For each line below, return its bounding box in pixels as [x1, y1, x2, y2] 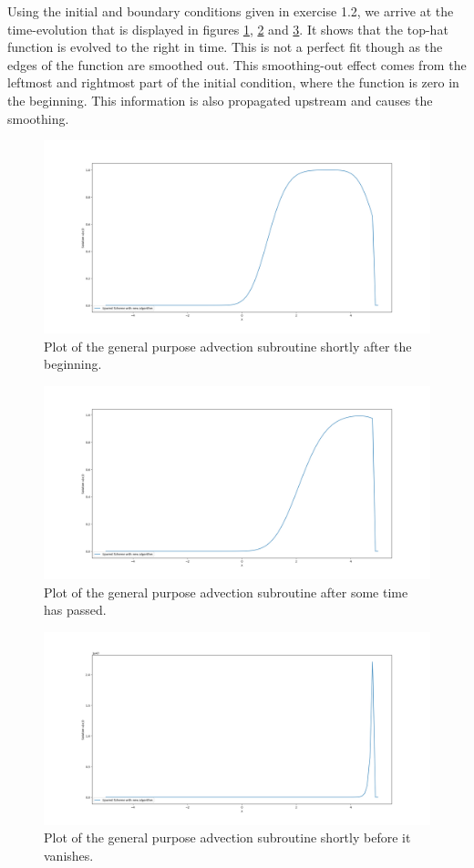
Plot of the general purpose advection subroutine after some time [44, 582, 408, 601]
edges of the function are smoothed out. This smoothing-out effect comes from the [7, 55, 467, 74]
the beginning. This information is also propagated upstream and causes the [7, 90, 433, 109]
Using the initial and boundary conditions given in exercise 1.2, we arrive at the [7, 2, 454, 20]
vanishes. [44, 845, 94, 864]
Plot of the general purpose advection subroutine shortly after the [44, 336, 412, 355]
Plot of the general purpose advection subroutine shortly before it [44, 828, 411, 847]
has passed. [44, 600, 107, 619]
